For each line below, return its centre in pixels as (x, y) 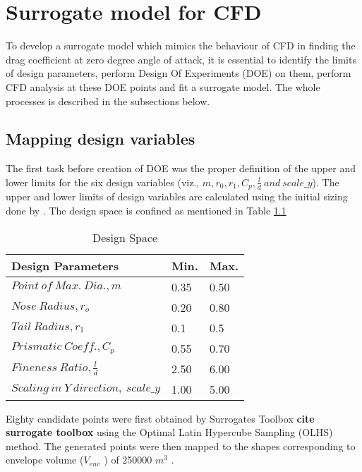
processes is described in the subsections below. (108, 101)
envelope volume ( (45, 460)
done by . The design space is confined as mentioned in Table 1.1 (146, 210)
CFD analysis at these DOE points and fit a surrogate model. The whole (163, 86)
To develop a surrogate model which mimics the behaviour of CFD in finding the (181, 46)
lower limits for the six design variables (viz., (103, 182)
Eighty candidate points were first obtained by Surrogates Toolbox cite (160, 418)
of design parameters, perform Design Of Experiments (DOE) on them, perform (179, 73)
